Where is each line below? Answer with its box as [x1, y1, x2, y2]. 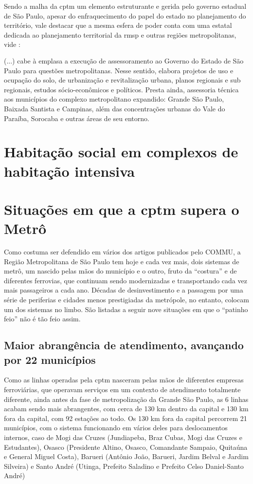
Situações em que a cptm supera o [4, 199, 239, 219]
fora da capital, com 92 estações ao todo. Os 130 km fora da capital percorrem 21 [4, 413, 247, 423]
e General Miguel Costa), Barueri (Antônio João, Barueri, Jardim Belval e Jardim [4, 451, 249, 462]
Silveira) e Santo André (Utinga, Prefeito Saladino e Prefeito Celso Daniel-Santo [4, 461, 244, 471]
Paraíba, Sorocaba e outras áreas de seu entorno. [4, 113, 149, 123]
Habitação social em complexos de [4, 142, 238, 162]
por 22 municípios [4, 352, 96, 367]
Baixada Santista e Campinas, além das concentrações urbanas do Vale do [4, 103, 225, 113]
